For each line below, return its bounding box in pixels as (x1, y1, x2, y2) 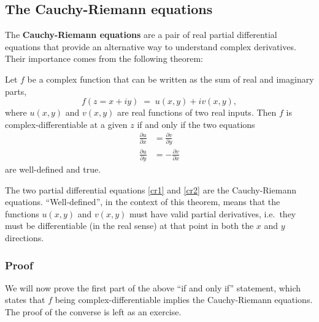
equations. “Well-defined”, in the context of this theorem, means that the (5, 195, 280, 208)
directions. (5, 231, 44, 244)
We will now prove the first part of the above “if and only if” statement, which (5, 281, 301, 294)
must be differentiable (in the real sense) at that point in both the (5, 219, 254, 232)
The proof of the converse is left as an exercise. (5, 305, 182, 318)
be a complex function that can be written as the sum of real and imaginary (27, 72, 314, 85)
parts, (5, 84, 27, 97)
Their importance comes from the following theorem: (5, 52, 203, 65)
